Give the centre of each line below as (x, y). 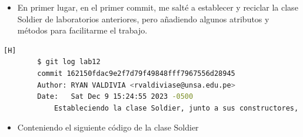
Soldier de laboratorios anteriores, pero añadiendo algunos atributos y (143, 19)
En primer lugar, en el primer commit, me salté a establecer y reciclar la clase (158, 7)
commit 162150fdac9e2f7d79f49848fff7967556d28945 (136, 73)
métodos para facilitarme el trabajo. (82, 30)
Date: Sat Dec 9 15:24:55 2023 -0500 (115, 97)
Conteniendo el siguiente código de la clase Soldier (108, 127)
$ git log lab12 (69, 62)
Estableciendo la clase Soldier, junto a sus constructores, (176, 108)
